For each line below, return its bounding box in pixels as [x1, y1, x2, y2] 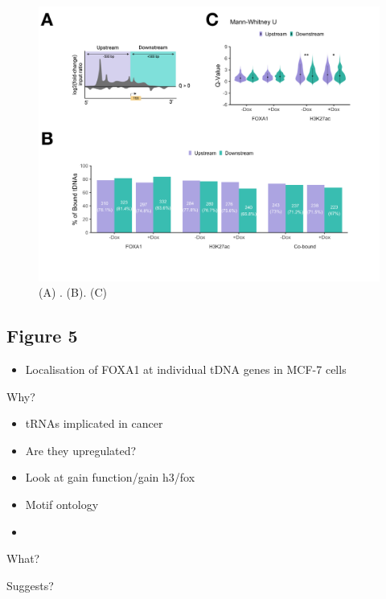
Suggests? [6, 576, 54, 593]
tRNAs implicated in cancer [25, 415, 163, 432]
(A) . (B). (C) [39, 284, 107, 301]
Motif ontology [25, 495, 99, 512]
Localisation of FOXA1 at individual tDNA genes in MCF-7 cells [25, 360, 347, 377]
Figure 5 [6, 323, 78, 348]
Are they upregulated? [25, 441, 137, 458]
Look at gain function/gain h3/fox [25, 469, 195, 486]
